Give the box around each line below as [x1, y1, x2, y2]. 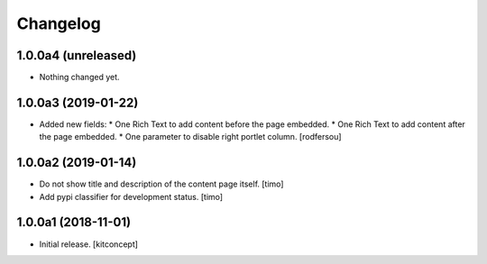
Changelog [16, 14, 101, 33]
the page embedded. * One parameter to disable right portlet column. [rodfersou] [39, 132, 342, 142]
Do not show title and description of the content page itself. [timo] [39, 178, 284, 189]
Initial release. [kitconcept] [39, 239, 139, 250]
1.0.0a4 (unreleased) [16, 48, 137, 63]
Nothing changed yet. [39, 72, 121, 83]
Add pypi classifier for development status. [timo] [39, 191, 224, 202]
